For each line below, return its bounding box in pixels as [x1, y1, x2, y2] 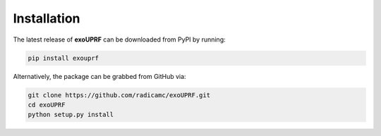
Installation [13, 11, 80, 26]
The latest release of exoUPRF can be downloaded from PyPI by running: [13, 35, 226, 44]
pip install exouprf [28, 54, 99, 62]
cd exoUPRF [28, 101, 66, 109]
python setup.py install [28, 111, 114, 119]
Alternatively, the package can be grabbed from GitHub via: [13, 72, 186, 80]
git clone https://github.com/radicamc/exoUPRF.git [28, 91, 211, 99]
